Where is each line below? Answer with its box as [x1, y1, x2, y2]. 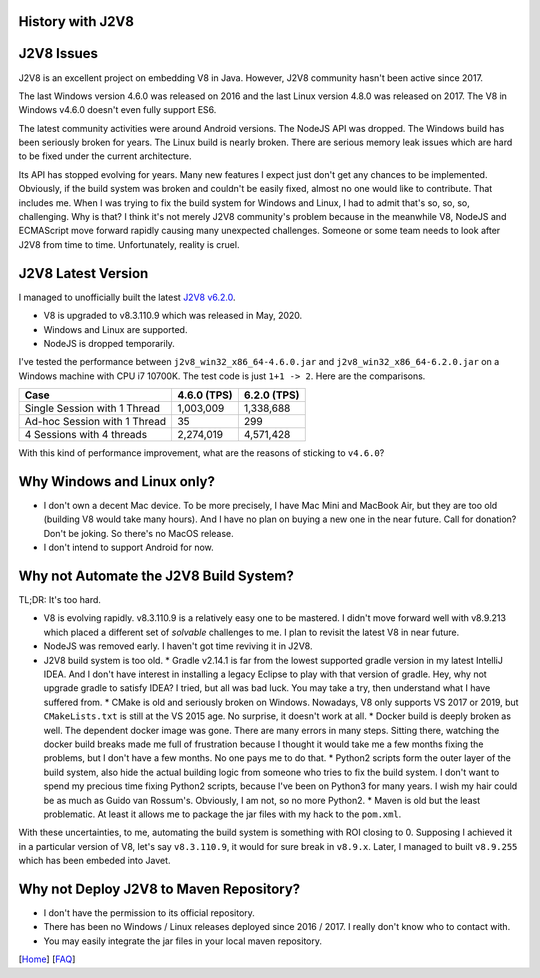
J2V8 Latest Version [18, 265, 149, 282]
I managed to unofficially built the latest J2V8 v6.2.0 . [18, 291, 236, 303]
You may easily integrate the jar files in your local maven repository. [43, 935, 322, 947]
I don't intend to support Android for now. [43, 541, 214, 554]
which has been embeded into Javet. [18, 855, 171, 867]
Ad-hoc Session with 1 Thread [24, 415, 167, 429]
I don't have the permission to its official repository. [43, 907, 255, 919]
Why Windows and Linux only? [18, 473, 215, 490]
